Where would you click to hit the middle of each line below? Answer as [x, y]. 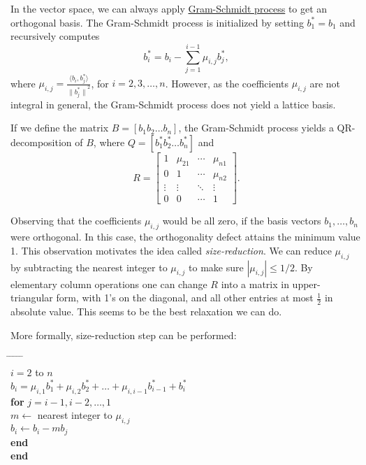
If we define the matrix [60, 128]
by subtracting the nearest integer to [89, 267]
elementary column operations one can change [109, 284]
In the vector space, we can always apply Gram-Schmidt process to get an [169, 8]
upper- [306, 284]
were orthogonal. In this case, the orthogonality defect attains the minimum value [185, 237]
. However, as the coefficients [227, 83]
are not [325, 83]
